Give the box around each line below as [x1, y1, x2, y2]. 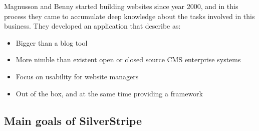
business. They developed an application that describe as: [4, 21, 181, 31]
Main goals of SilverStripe [4, 112, 142, 128]
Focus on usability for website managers [16, 71, 139, 81]
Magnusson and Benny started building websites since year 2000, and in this [4, 1, 238, 11]
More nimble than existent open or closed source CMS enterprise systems [16, 54, 241, 65]
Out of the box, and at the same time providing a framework [16, 88, 203, 98]
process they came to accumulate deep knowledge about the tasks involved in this [4, 11, 255, 21]
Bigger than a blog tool [16, 37, 88, 48]
